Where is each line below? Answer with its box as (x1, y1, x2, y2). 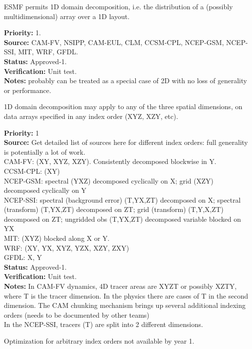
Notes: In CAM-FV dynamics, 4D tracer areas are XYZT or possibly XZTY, (4, 281, 237, 291)
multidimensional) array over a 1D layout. (4, 11, 130, 21)
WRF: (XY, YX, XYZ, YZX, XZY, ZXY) (4, 242, 129, 253)
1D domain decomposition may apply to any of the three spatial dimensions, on (4, 101, 243, 112)
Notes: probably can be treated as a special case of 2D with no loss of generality (4, 75, 247, 86)
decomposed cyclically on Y (4, 185, 86, 195)
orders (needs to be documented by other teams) (4, 309, 149, 320)
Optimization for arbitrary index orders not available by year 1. (4, 336, 194, 346)
